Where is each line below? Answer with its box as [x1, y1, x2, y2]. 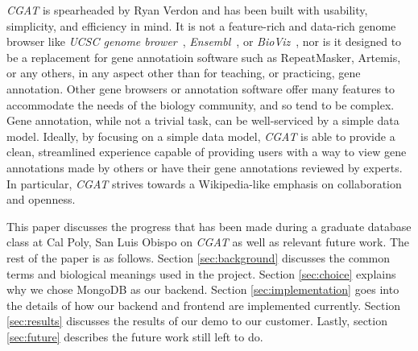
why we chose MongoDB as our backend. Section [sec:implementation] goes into [6, 281, 399, 298]
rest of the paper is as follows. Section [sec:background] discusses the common [6, 249, 390, 266]
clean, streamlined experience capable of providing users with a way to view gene [6, 143, 407, 160]
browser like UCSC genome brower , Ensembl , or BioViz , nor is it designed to [6, 33, 402, 50]
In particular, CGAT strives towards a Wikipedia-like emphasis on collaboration [6, 175, 402, 192]
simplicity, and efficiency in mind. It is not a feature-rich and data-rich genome [6, 17, 396, 34]
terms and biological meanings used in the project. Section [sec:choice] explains [6, 265, 396, 282]
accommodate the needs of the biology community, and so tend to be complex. [6, 96, 395, 113]
